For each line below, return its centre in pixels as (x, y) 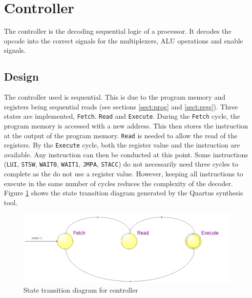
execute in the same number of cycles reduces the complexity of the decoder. (118, 183)
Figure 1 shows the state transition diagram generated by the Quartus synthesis (124, 193)
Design (21, 76)
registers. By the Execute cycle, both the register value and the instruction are (122, 145)
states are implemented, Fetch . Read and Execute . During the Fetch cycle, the (122, 116)
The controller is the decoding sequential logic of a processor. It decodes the (118, 31)
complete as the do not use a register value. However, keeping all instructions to (124, 174)
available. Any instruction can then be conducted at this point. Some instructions (126, 154)
